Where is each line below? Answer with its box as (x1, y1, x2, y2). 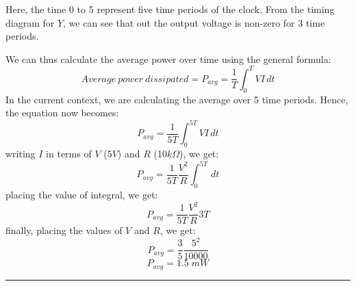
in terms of (46, 146, 92, 161)
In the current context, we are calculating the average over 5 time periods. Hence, (5, 92, 348, 106)
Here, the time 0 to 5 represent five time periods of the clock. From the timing (5, 2, 335, 16)
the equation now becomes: (5, 105, 119, 120)
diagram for (5, 15, 55, 29)
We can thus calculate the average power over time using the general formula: (5, 51, 331, 66)
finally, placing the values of (5, 223, 123, 237)
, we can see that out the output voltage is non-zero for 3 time (63, 15, 325, 29)
